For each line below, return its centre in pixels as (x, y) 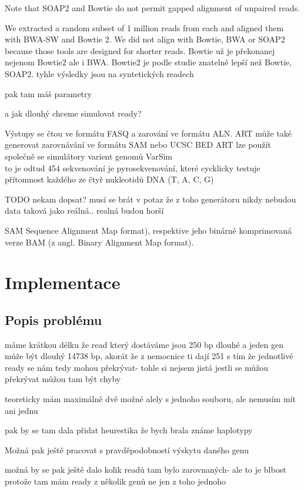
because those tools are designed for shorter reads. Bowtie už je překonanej (140, 50)
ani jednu (21, 410)
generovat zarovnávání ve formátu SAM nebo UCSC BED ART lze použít (138, 145)
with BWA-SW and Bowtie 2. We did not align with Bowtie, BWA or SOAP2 (145, 39)
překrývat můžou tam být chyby (63, 379)
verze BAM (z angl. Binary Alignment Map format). (99, 242)
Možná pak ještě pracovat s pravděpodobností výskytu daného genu (127, 449)
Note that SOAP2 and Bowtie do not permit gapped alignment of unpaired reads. (152, 8)
